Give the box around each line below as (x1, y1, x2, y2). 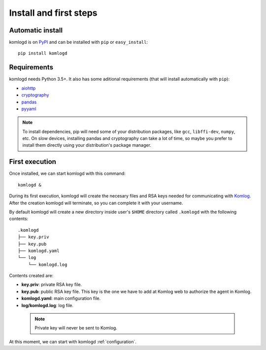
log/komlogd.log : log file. (21, 302, 74, 308)
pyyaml (21, 106, 36, 112)
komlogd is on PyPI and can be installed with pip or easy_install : (9, 39, 148, 45)
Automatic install (9, 26, 63, 34)
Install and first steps (9, 7, 98, 18)
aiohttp (21, 85, 36, 91)
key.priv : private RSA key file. (21, 282, 82, 287)
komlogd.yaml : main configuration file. (21, 295, 101, 301)
